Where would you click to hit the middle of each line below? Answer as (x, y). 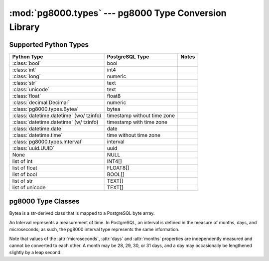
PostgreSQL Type (128, 56)
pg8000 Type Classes (44, 201)
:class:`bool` (27, 63)
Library (24, 27)
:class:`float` (27, 96)
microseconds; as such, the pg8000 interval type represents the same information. (94, 230)
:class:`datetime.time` (37, 135)
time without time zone (134, 135)
